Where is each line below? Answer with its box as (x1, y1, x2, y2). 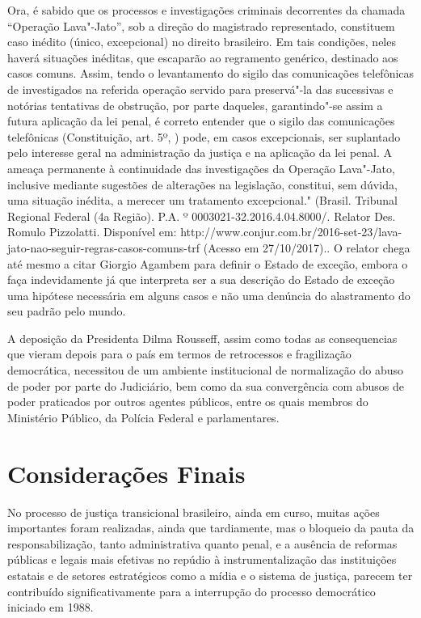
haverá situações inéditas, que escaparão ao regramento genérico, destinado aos (7, 49, 398, 66)
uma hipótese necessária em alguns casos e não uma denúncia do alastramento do (7, 286, 410, 303)
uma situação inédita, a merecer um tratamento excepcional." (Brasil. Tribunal (7, 192, 398, 209)
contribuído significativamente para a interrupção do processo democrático (7, 582, 376, 599)
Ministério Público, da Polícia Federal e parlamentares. (7, 408, 280, 425)
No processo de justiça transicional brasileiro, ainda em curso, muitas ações (7, 503, 380, 520)
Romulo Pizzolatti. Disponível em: (7, 223, 177, 240)
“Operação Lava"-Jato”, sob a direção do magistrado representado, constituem (7, 17, 395, 34)
